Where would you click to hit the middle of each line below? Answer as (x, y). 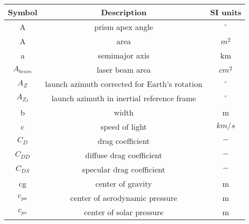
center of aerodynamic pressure (124, 198)
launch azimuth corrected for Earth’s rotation (124, 84)
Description (124, 12)
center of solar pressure (124, 212)
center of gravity (124, 183)
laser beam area (124, 70)
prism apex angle (124, 27)
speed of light (124, 126)
